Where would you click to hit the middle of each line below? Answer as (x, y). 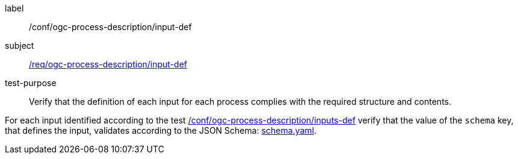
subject (20, 45)
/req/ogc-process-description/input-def (108, 64)
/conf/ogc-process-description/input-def (110, 27)
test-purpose (31, 83)
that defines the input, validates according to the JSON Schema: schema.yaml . (161, 130)
